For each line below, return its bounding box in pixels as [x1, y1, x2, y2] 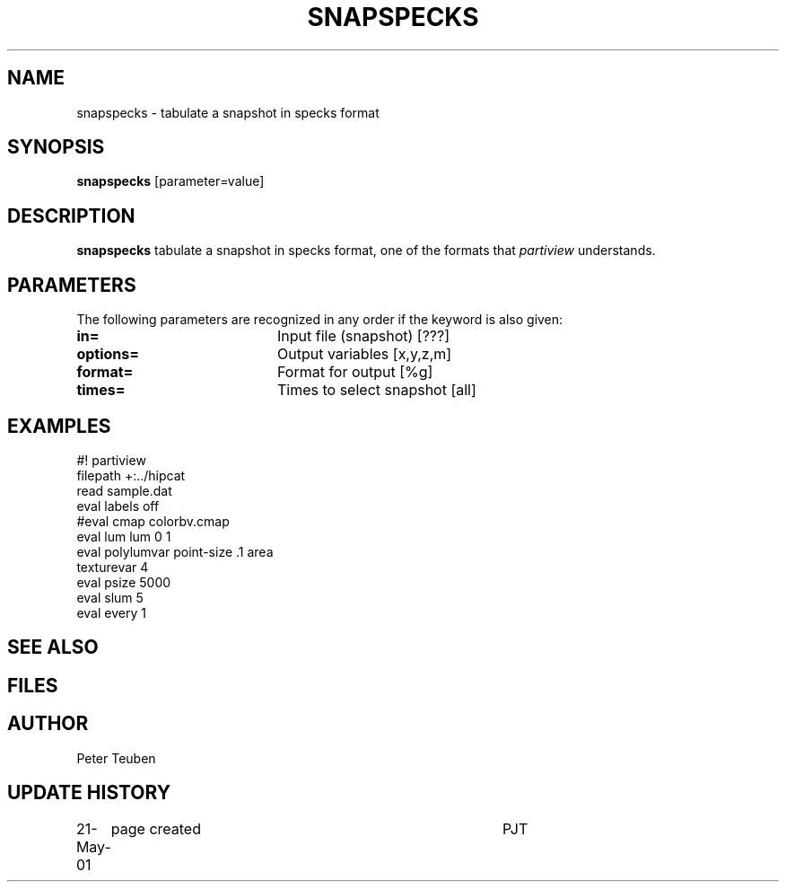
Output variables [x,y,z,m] [276, 345, 452, 364]
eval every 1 [76, 604, 146, 621]
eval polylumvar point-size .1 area [76, 543, 274, 559]
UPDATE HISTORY [7, 781, 171, 805]
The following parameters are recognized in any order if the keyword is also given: [76, 312, 563, 328]
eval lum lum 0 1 [76, 528, 171, 544]
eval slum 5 [76, 589, 144, 605]
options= [76, 345, 140, 364]
